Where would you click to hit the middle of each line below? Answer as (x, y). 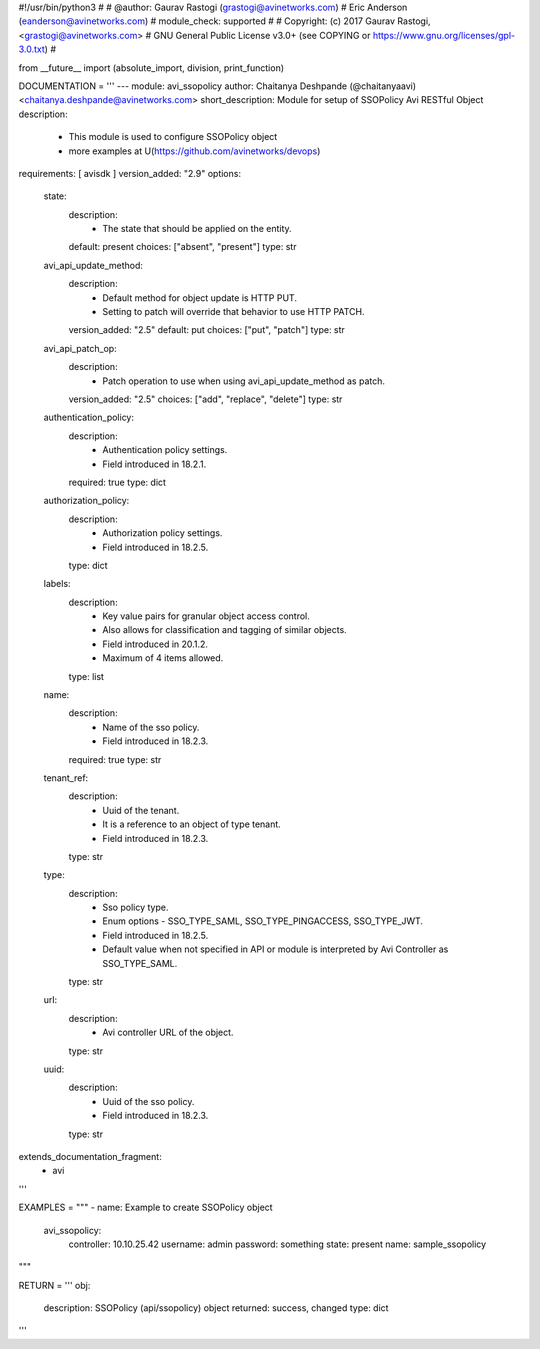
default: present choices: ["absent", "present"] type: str (182, 247)
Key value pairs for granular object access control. (206, 616)
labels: (57, 584)
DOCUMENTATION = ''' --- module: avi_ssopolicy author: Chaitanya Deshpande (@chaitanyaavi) (217, 86)
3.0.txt (31, 49)
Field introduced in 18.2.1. (154, 464)
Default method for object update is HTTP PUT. (199, 297)
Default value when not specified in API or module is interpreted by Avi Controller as (275, 949)
